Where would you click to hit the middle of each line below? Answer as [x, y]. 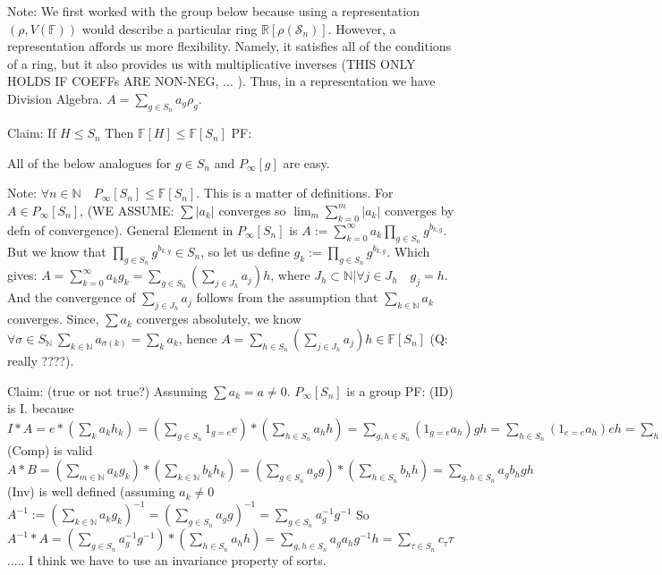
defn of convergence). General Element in [120, 229]
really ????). [41, 360]
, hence [198, 338]
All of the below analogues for [89, 162]
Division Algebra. [55, 98]
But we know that [57, 251]
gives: [22, 275]
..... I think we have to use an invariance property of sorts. [167, 560]
